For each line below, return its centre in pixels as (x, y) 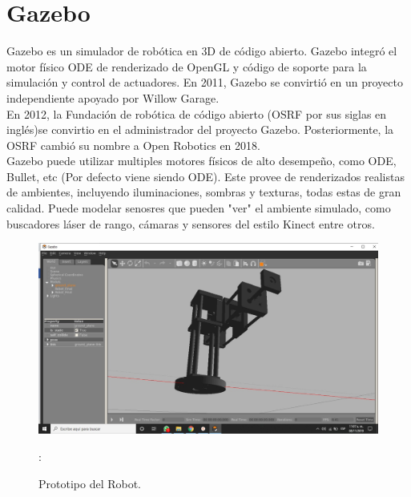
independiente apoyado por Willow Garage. (113, 97)
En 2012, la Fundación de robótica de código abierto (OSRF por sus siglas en (197, 113)
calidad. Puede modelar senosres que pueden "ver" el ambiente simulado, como (199, 208)
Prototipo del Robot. (90, 483)
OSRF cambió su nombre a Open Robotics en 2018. (133, 145)
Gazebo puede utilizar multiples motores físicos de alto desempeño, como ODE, (201, 161)
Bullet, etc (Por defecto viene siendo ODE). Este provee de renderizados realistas (205, 176)
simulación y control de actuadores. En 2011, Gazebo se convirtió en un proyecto (205, 82)
